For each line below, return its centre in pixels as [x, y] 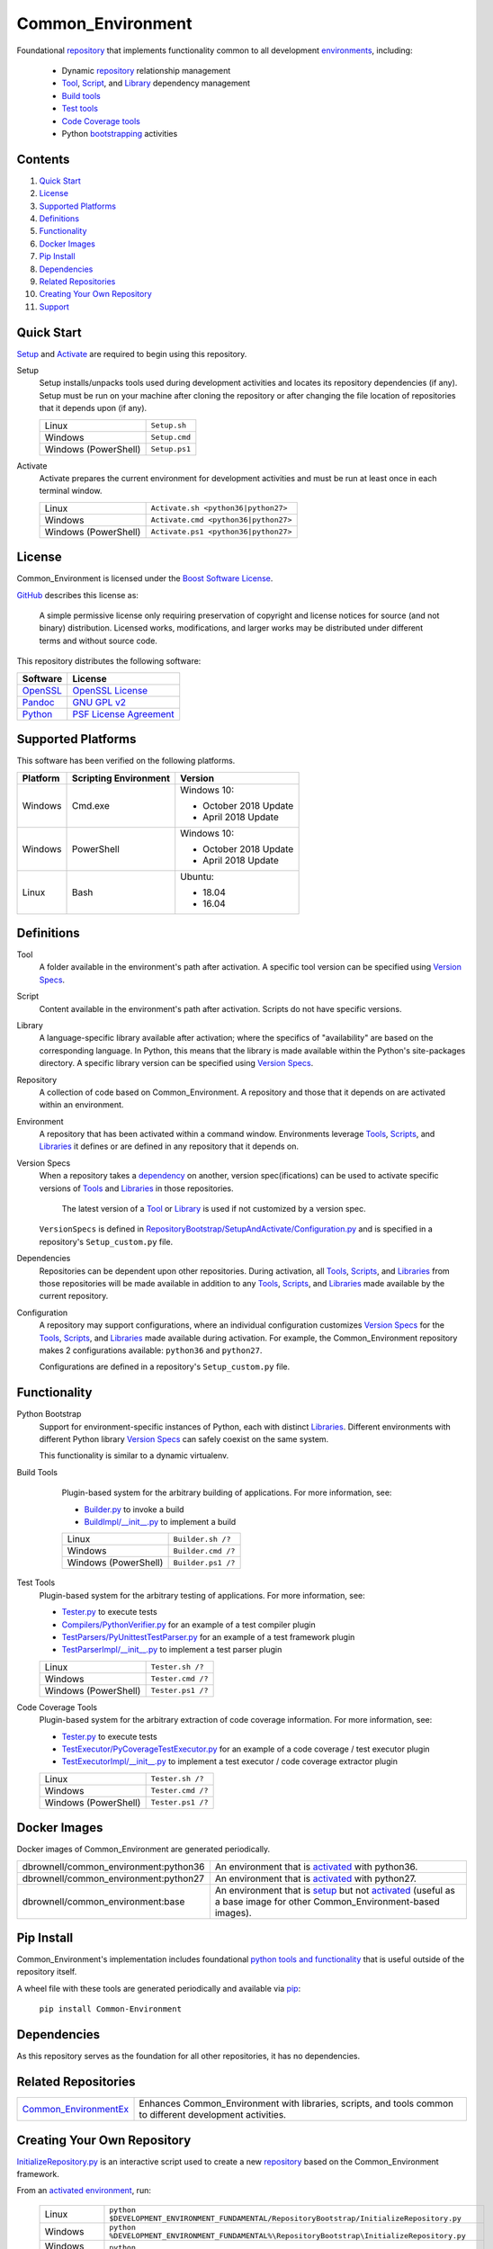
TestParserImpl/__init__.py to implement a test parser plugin [172, 1650]
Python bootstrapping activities [120, 133]
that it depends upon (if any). [93, 408]
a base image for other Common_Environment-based [327, 1901]
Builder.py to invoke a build [134, 1509]
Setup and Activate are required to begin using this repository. [132, 354]
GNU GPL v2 [99, 702]
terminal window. [71, 491]
